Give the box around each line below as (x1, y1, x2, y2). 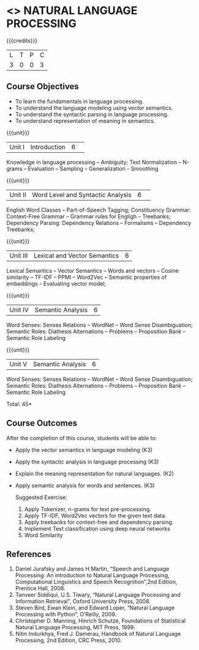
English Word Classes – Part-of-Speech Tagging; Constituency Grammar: (6, 206, 191, 213)
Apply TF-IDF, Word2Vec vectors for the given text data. (24, 512, 167, 519)
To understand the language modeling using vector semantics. (15, 104, 173, 111)
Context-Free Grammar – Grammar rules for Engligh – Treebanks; (6, 212, 171, 220)
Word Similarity (24, 531, 63, 539)
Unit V (9, 360, 28, 368)
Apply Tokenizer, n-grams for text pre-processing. (24, 505, 151, 512)
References (6, 548, 51, 560)
